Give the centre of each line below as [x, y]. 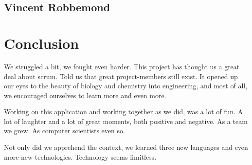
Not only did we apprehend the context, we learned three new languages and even [126, 147]
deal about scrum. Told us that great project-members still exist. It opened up [121, 76]
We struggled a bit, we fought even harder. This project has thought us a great [122, 66]
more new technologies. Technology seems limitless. [80, 156]
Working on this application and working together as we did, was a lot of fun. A [124, 112]
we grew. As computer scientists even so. [64, 131]
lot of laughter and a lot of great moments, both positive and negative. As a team [126, 121]
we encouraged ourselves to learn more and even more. [85, 95]
